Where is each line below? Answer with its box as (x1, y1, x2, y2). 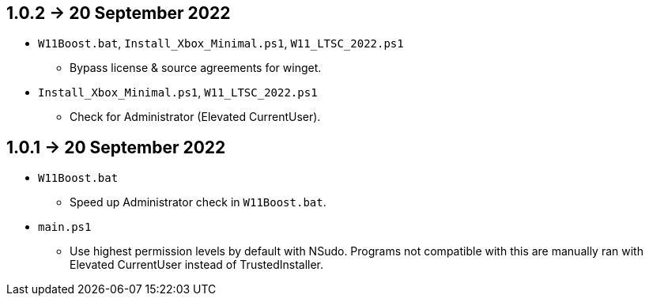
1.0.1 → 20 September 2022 (6, 137, 226, 157)
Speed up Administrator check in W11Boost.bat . (70, 195, 326, 210)
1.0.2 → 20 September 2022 (6, 3, 231, 23)
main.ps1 (38, 221, 92, 234)
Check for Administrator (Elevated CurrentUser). (70, 110, 321, 124)
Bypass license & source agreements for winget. (70, 61, 322, 75)
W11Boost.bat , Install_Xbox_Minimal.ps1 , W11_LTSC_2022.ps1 (38, 36, 404, 51)
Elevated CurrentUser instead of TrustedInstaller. (70, 258, 324, 272)
